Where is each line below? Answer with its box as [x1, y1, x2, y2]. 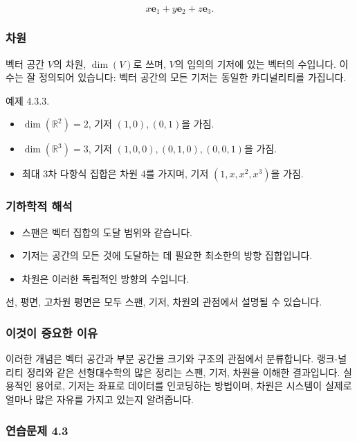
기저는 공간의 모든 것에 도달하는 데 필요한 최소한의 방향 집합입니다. [21, 248, 313, 263]
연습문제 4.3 [6, 421, 68, 439]
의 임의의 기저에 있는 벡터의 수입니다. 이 [174, 56, 349, 71]
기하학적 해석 [6, 197, 73, 215]
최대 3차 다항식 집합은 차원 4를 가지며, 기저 [21, 166, 209, 181]
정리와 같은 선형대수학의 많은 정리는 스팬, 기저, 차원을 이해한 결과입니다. [26, 364, 340, 379]
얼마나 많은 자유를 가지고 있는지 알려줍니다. [6, 392, 194, 407]
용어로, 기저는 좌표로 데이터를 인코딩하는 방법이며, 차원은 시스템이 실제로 [35, 378, 352, 393]
